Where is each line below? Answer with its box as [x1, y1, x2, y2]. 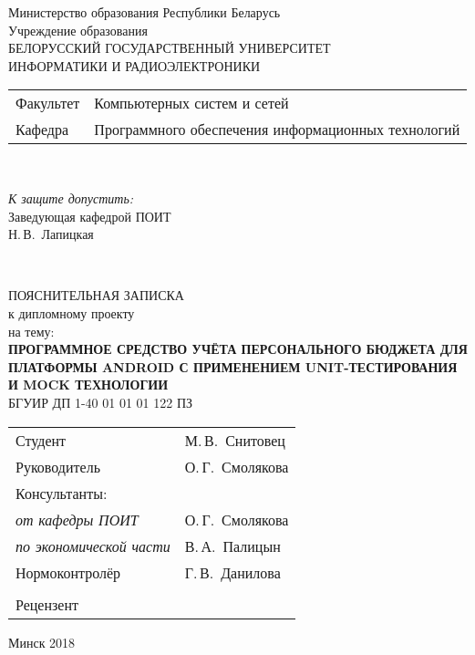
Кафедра [15, 119, 69, 140]
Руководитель [15, 455, 100, 477]
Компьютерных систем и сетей [94, 92, 289, 114]
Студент [15, 429, 67, 451]
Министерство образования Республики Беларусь [8, 3, 281, 21]
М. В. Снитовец [184, 429, 285, 451]
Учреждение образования [8, 20, 148, 39]
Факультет [15, 92, 80, 114]
